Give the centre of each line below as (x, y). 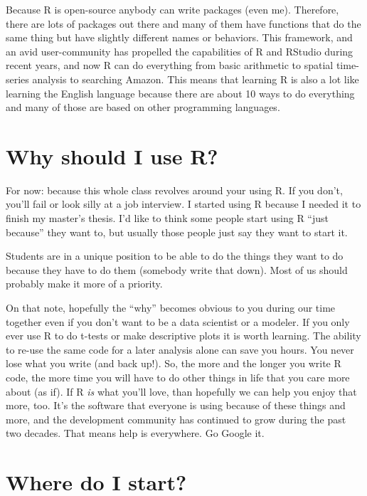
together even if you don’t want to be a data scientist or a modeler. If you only (178, 321)
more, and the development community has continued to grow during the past (176, 419)
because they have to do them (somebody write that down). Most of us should (177, 269)
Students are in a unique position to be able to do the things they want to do (175, 256)
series (17, 79)
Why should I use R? (112, 155)
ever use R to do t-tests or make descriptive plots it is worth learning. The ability (183, 336)
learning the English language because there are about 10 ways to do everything (180, 93)
